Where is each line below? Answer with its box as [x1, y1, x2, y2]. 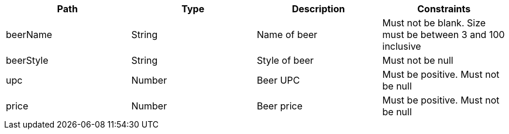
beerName [6, 29, 53, 40]
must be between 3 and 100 [382, 29, 505, 40]
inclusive [382, 40, 421, 52]
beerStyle [6, 54, 49, 66]
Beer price [257, 100, 302, 112]
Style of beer [257, 54, 314, 66]
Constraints [417, 3, 471, 15]
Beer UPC [257, 74, 300, 86]
